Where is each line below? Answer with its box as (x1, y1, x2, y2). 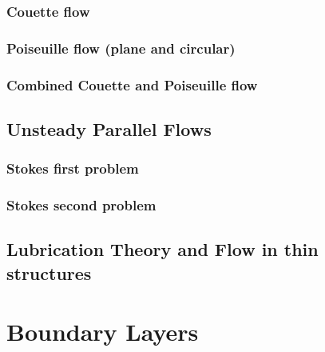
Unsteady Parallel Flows (6, 116, 212, 141)
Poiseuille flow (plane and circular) (6, 38, 236, 58)
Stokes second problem (6, 195, 157, 215)
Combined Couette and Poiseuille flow (6, 74, 258, 94)
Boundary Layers (6, 315, 199, 348)
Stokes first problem (6, 158, 139, 178)
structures (6, 260, 92, 285)
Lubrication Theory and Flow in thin (6, 237, 319, 262)
